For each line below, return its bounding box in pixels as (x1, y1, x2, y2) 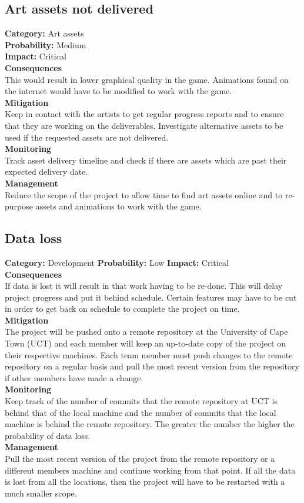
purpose (5, 200, 33, 212)
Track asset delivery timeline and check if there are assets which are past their (5, 154, 287, 166)
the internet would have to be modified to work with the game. (5, 85, 232, 97)
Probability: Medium (5, 38, 86, 51)
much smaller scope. (5, 487, 77, 499)
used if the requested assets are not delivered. (5, 131, 169, 143)
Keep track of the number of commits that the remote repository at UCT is (5, 395, 278, 407)
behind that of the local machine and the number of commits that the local (5, 406, 276, 418)
